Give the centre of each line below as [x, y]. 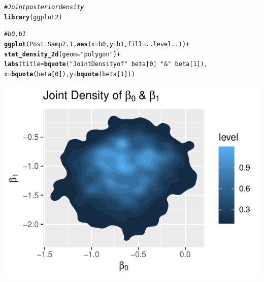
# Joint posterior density [44, 7]
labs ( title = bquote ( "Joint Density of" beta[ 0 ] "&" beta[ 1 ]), [106, 64]
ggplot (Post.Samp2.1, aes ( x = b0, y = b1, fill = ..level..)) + [97, 44]
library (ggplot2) [33, 17]
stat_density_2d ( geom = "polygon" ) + [62, 54]
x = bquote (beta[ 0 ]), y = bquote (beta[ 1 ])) [70, 74]
